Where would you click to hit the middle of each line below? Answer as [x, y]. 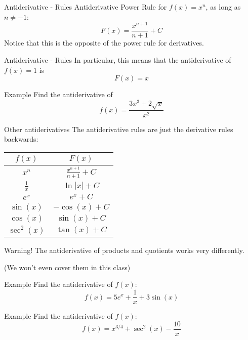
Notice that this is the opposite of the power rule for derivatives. [104, 43]
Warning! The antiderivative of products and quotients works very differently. [124, 250]
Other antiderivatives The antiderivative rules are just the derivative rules [119, 129]
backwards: [21, 139]
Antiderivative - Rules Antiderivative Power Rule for [86, 7]
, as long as [223, 7]
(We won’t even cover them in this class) [67, 267]
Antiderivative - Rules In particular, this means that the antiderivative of [118, 59]
